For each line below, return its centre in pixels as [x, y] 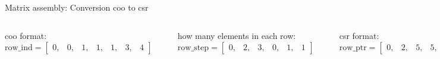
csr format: [359, 35]
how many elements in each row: [237, 35]
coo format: [26, 35]
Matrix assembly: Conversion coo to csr [77, 7]
